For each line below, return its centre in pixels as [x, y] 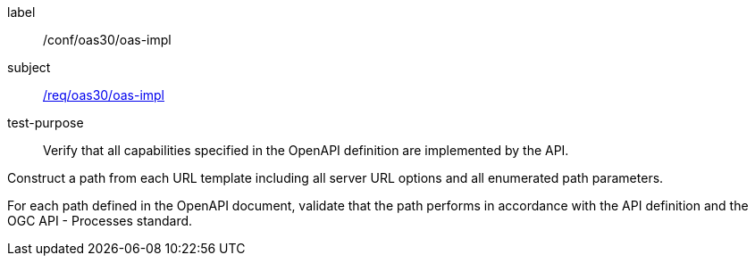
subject [29, 67]
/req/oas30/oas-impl [104, 95]
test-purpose [46, 123]
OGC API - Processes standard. [100, 221]
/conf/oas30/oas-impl [107, 40]
